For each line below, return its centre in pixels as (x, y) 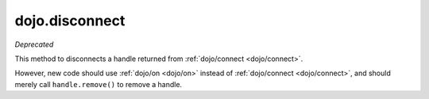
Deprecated (34, 44)
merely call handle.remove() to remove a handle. (99, 84)
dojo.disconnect (70, 21)
